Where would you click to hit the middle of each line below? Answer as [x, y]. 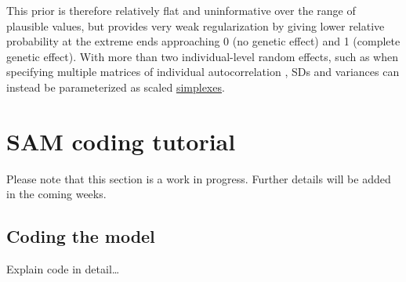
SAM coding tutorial [121, 141]
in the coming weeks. [56, 194]
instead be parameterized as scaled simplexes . [116, 87]
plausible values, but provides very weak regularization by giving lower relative [196, 25]
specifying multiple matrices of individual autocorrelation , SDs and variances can [203, 72]
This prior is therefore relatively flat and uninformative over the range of [181, 10]
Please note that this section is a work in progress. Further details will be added [199, 178]
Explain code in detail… [63, 269]
